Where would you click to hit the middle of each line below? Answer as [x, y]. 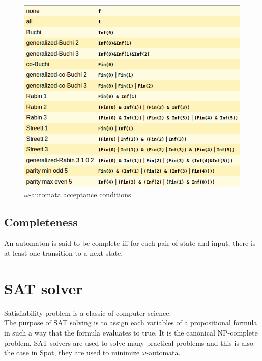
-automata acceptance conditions [80, 194]
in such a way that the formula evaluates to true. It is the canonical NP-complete [131, 332]
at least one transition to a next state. [64, 253]
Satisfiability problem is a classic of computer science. [88, 312]
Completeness [41, 222]
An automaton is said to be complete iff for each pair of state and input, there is [130, 243]
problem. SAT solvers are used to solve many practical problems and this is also [129, 342]
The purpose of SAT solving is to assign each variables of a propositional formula [131, 323]
